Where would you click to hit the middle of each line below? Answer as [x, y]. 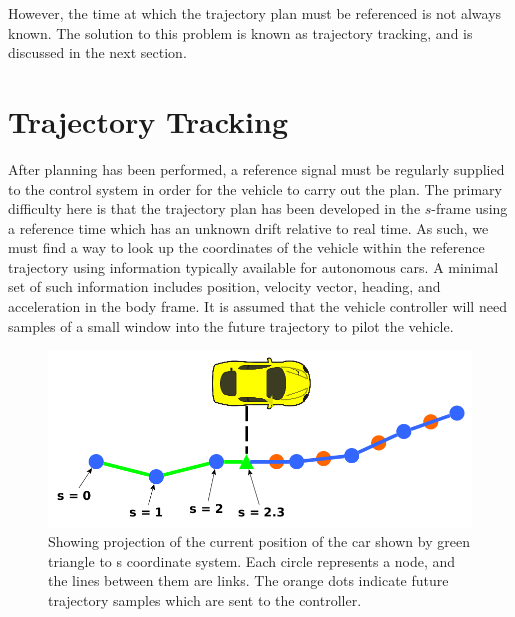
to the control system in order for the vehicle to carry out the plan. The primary [255, 188]
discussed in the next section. [97, 52]
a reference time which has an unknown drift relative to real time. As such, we [248, 227]
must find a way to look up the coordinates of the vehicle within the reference [246, 247]
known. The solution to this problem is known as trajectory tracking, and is [240, 32]
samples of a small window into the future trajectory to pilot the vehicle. [231, 325]
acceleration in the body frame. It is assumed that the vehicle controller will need [257, 306]
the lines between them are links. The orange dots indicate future [248, 580]
